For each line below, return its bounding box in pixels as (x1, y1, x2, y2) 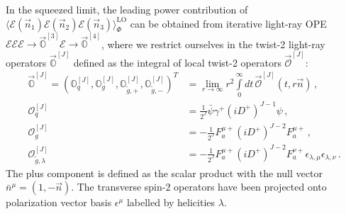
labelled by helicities (126, 195, 216, 210)
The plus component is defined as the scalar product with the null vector (6, 165, 323, 180)
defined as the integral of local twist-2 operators (73, 55, 281, 69)
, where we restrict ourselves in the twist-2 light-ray (101, 36, 325, 51)
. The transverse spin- (71, 179, 166, 194)
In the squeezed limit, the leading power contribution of (6, 2, 248, 16)
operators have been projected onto (174, 179, 327, 194)
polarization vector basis (6, 195, 112, 210)
